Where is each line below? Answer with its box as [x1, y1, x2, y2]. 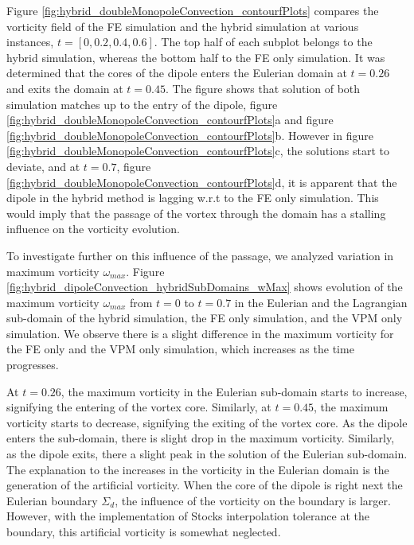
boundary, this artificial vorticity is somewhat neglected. [6, 524, 281, 539]
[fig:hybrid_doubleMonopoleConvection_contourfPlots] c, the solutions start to [6, 142, 389, 159]
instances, [6, 33, 54, 50]
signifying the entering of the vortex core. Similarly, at [6, 399, 271, 415]
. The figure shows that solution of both [165, 80, 361, 96]
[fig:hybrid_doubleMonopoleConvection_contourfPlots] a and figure [6, 111, 334, 128]
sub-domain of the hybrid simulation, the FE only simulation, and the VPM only [6, 309, 403, 326]
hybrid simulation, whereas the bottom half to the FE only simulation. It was [6, 49, 385, 65]
